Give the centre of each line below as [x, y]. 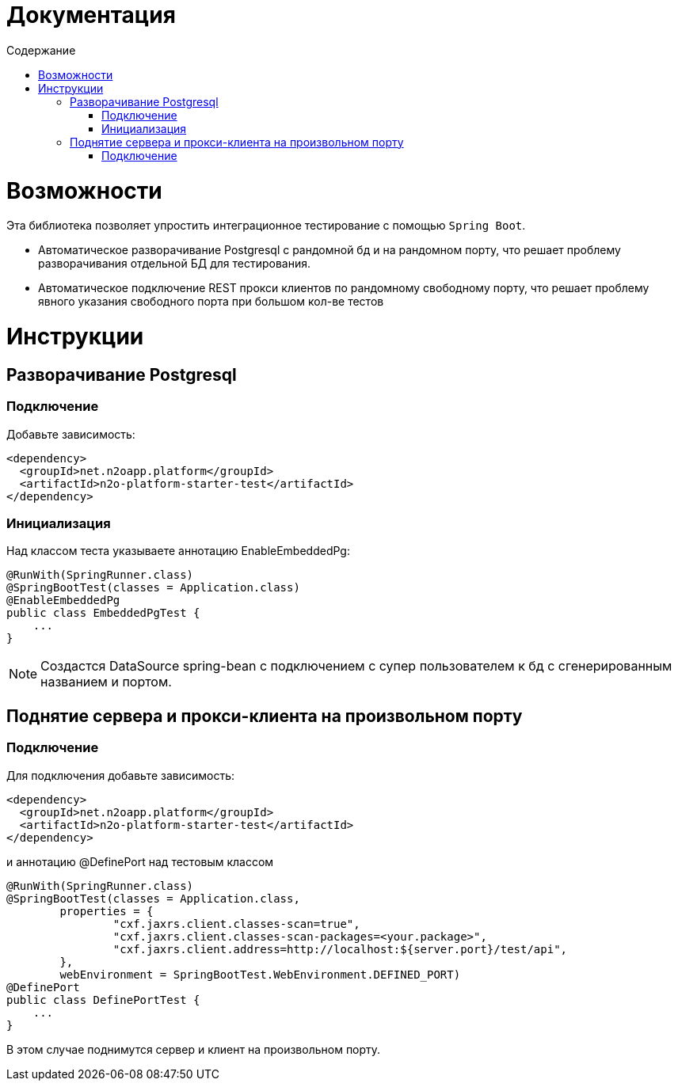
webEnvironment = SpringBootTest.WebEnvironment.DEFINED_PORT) [260, 974]
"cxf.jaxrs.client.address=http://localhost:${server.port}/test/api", [340, 949]
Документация [91, 15]
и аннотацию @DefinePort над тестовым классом [140, 861]
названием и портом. [106, 682]
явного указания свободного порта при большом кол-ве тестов [211, 302]
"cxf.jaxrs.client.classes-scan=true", [236, 924]
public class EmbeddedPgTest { [103, 613]
